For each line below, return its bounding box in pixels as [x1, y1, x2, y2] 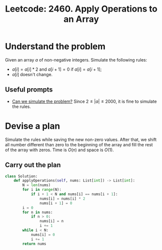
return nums [22, 241, 47, 246]
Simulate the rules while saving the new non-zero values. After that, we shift [5, 137, 157, 142]
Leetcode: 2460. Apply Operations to [5, 3, 158, 15]
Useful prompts [5, 86, 53, 94]
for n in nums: [22, 210, 53, 215]
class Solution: [5, 173, 38, 179]
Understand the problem [5, 41, 105, 52]
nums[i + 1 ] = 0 [39, 201, 73, 205]
